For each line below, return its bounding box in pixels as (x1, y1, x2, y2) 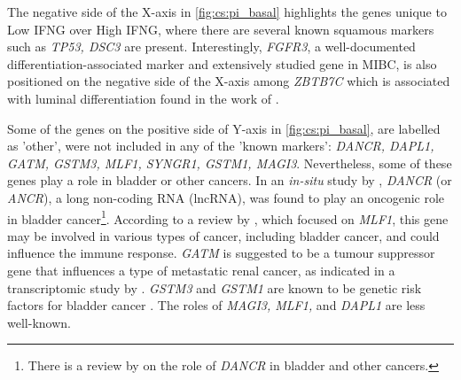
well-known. (7, 313, 71, 331)
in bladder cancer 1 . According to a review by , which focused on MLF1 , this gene (7, 206, 449, 228)
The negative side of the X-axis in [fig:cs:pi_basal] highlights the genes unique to (7, 3, 447, 20)
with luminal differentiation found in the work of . (7, 89, 279, 107)
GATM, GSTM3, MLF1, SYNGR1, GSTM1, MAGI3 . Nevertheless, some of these (7, 153, 452, 172)
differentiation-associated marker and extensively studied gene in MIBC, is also (7, 54, 437, 73)
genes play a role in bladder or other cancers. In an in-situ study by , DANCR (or (7, 171, 452, 190)
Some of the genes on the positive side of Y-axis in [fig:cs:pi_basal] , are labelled (7, 119, 441, 137)
